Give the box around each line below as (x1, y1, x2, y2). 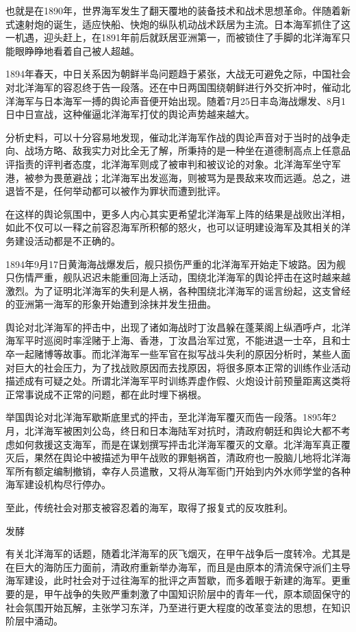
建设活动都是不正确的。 (14, 233, 120, 247)
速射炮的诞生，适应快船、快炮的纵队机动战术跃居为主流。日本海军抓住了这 (14, 16, 351, 31)
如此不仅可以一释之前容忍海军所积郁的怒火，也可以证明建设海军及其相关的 (5, 220, 341, 234)
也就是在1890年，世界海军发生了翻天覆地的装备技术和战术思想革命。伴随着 (5, 3, 341, 17)
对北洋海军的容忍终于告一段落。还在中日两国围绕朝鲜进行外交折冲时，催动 (5, 80, 341, 94)
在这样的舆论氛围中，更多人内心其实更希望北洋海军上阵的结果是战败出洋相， (5, 206, 351, 221)
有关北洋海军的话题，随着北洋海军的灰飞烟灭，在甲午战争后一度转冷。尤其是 (5, 546, 351, 561)
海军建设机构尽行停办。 (5, 477, 111, 491)
